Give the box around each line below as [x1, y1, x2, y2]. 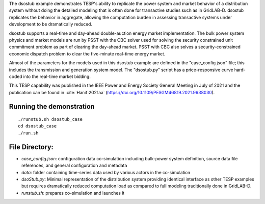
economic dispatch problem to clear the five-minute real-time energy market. [9, 51, 165, 56]
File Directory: [9, 143, 53, 151]
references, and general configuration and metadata [21, 162, 127, 169]
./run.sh [18, 130, 39, 136]
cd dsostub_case [18, 123, 57, 129]
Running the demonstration [9, 102, 95, 110]
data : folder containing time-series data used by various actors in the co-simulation [21, 169, 191, 175]
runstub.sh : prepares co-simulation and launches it [21, 190, 125, 196]
